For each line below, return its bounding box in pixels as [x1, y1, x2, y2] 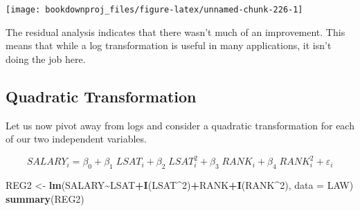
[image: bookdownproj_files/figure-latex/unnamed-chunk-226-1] [6, 5, 303, 15]
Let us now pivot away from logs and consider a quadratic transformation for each [6, 118, 354, 132]
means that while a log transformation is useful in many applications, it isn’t [6, 38, 332, 53]
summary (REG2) [6, 191, 84, 205]
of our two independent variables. [6, 131, 147, 146]
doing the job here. [6, 51, 86, 66]
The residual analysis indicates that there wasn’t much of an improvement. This [6, 24, 345, 39]
